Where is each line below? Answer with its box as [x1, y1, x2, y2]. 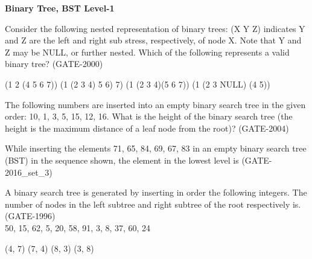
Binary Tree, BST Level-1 [5, 2, 115, 14]
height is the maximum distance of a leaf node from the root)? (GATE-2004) [5, 121, 289, 134]
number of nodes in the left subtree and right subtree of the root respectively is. [5, 197, 301, 210]
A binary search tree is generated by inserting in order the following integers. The [5, 186, 307, 199]
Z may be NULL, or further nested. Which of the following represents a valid [5, 45, 290, 58]
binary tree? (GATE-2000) [5, 57, 103, 70]
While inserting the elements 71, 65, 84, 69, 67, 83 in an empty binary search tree [5, 142, 307, 155]
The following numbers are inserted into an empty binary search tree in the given [5, 98, 306, 110]
